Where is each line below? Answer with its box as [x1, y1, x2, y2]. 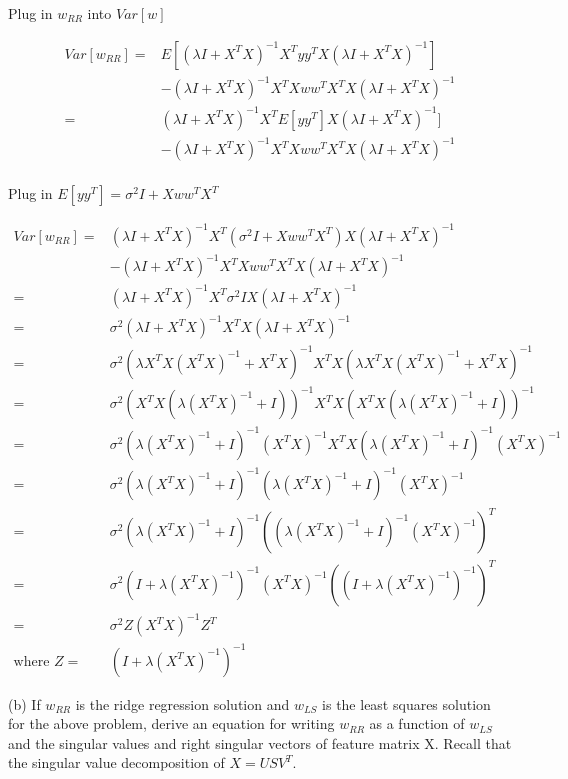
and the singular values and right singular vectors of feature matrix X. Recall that [8, 732, 512, 753]
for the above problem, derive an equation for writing [8, 713, 335, 734]
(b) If [8, 693, 41, 714]
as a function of [369, 713, 465, 734]
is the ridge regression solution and [75, 693, 290, 714]
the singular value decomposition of [8, 752, 225, 773]
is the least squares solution [322, 693, 491, 714]
